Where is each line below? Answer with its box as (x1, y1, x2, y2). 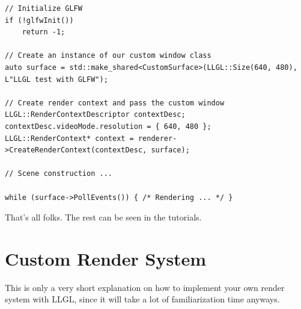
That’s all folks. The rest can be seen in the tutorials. (5, 211, 202, 223)
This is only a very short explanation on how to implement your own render (5, 281, 285, 293)
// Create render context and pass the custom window (5, 98, 225, 107)
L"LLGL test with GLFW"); (5, 75, 108, 84)
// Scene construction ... (5, 169, 112, 178)
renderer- (138, 134, 177, 143)
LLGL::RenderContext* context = (5, 134, 134, 143)
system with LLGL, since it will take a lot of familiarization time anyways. (5, 293, 280, 305)
